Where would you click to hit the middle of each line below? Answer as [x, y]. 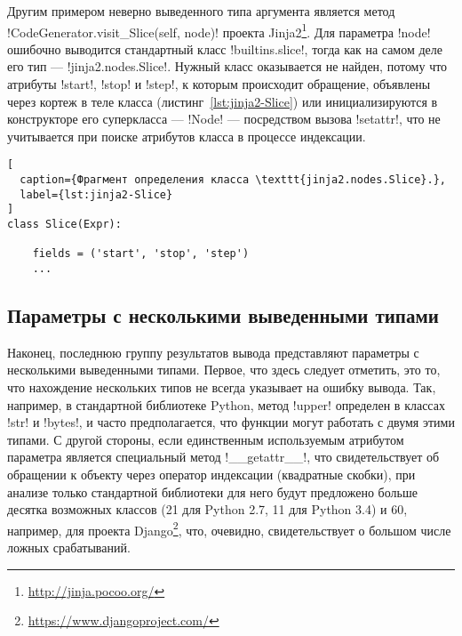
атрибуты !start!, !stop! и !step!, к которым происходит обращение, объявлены [219, 84]
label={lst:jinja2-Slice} [96, 194]
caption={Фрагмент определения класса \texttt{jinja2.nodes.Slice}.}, [233, 180]
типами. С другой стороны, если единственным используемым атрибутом [206, 439]
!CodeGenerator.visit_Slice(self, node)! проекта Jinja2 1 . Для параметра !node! [219, 30]
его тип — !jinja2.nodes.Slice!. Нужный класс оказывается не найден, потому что [227, 66]
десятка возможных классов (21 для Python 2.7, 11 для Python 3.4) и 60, [207, 509]
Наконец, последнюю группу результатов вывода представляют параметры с [213, 352]
